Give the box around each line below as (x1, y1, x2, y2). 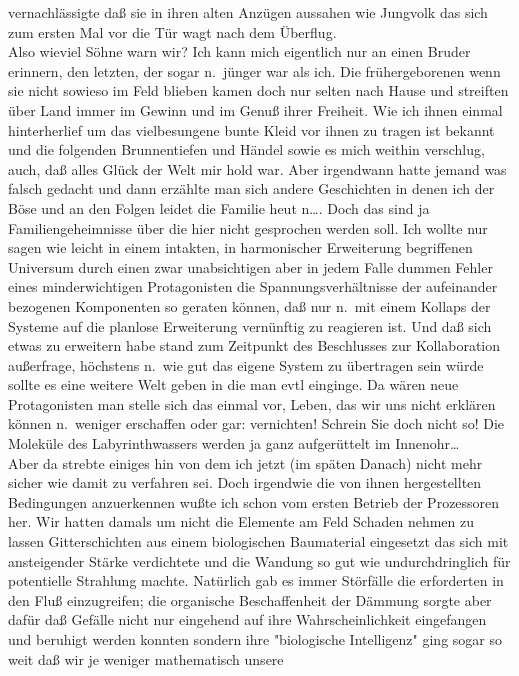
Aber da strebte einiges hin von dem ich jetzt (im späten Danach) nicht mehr (8, 452, 483, 473)
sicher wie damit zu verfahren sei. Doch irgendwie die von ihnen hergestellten (8, 472, 482, 493)
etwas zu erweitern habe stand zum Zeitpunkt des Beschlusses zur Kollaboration (8, 335, 501, 356)
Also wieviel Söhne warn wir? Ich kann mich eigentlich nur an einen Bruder (8, 41, 471, 62)
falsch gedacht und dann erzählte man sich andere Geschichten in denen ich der (8, 178, 495, 199)
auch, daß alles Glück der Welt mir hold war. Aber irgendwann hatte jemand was (8, 158, 507, 179)
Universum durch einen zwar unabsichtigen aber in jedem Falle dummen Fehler (8, 256, 493, 277)
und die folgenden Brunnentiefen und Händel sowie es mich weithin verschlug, (8, 139, 485, 160)
